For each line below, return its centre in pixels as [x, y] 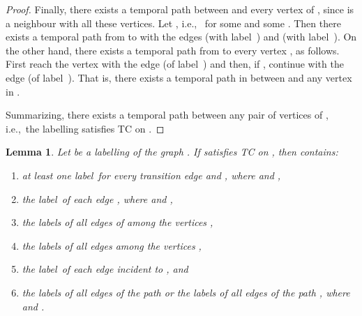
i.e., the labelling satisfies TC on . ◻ [85, 128]
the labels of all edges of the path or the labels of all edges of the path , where [186, 292]
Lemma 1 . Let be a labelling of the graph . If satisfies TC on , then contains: [172, 152]
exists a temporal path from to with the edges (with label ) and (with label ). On [181, 37]
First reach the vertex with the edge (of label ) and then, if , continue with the [175, 64]
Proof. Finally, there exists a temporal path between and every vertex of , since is [180, 9]
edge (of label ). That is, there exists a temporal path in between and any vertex [179, 77]
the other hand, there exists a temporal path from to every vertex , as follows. [173, 50]
